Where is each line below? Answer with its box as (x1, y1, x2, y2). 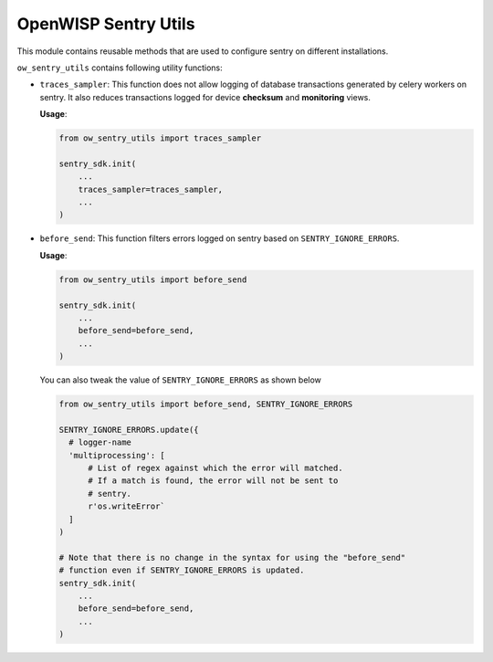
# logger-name (68, 437, 132, 447)
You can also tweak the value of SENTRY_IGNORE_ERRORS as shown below (39, 374, 321, 385)
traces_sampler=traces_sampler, (78, 184, 224, 194)
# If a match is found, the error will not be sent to (88, 476, 339, 486)
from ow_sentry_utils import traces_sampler (58, 133, 262, 143)
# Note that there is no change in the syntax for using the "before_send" (58, 552, 406, 562)
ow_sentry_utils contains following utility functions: (16, 62, 223, 73)
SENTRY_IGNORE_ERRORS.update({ (58, 425, 200, 435)
